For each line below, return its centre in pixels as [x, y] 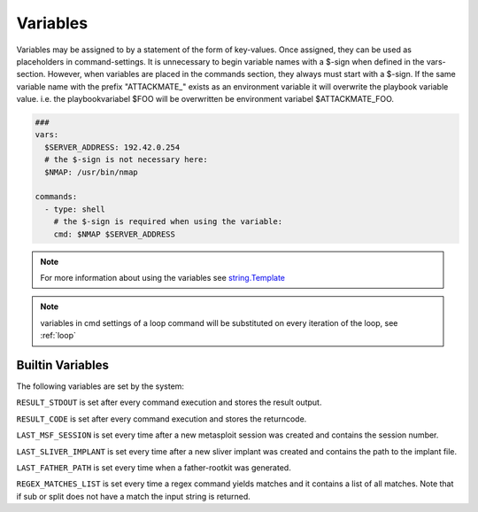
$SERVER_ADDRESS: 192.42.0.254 [112, 147]
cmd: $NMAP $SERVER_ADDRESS [115, 234]
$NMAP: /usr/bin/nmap [92, 172]
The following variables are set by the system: [100, 386]
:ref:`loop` [58, 336]
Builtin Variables [63, 365]
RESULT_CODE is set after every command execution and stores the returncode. [162, 419]
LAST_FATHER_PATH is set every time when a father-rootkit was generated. [154, 468]
